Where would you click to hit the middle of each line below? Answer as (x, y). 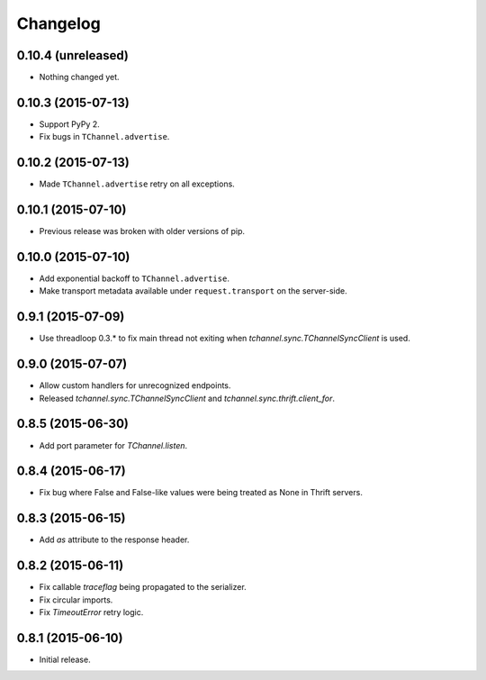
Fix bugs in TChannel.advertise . (104, 137)
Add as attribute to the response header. (114, 539)
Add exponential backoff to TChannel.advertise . (134, 278)
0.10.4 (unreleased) (73, 55)
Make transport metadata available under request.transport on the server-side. (193, 291)
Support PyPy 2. (70, 124)
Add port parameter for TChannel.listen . (113, 445)
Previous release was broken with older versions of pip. (142, 231)
